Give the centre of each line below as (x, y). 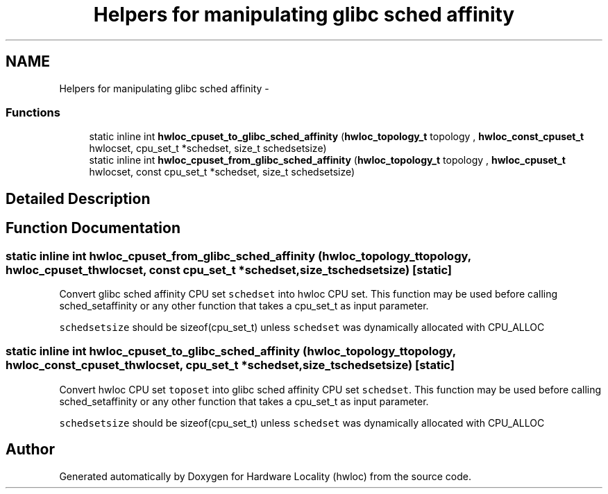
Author (30, 450)
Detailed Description (78, 198)
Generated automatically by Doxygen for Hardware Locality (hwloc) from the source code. (265, 476)
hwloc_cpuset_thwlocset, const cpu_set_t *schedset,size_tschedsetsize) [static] (229, 270)
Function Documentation (93, 228)
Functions (33, 112)
